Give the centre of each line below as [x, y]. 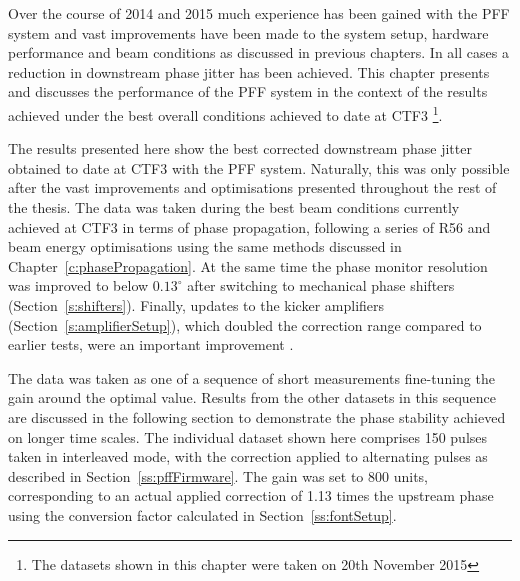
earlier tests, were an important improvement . [151, 344]
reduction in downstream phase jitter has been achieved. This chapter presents [249, 71]
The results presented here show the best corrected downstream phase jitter [240, 148]
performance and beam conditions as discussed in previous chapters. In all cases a [258, 52]
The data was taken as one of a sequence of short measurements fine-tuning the [251, 377]
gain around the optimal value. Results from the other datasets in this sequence [252, 397]
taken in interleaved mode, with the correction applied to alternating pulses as [248, 456]
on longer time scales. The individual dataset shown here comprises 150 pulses [248, 436]
